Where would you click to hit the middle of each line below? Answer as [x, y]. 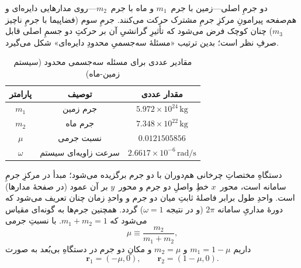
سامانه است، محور [253, 186]
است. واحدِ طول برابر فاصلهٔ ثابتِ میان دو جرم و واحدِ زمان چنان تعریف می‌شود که [150, 197]
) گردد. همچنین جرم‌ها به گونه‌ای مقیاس [75, 209]
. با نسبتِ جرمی [33, 220]
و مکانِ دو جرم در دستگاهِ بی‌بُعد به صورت [79, 248]
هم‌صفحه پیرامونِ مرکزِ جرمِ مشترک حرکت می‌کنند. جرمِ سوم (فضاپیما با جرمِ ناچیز [151, 19]
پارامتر [21, 93]
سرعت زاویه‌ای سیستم [80, 152]
